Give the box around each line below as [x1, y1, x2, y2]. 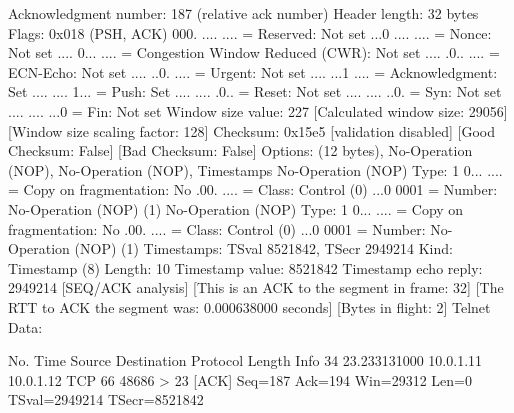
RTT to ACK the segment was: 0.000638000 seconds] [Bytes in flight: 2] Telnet [8, 296, 491, 317]
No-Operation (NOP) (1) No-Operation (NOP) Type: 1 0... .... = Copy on [8, 198, 464, 219]
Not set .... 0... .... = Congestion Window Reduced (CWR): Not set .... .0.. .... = [8, 42, 500, 63]
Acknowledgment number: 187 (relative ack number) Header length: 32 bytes [8, 3, 479, 23]
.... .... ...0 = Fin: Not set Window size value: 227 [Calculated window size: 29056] [8, 100, 508, 121]
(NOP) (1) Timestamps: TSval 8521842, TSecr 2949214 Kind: [74, 238, 453, 259]
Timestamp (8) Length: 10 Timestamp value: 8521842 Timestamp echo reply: [8, 257, 483, 278]
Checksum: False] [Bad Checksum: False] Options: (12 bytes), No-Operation [8, 140, 473, 161]
